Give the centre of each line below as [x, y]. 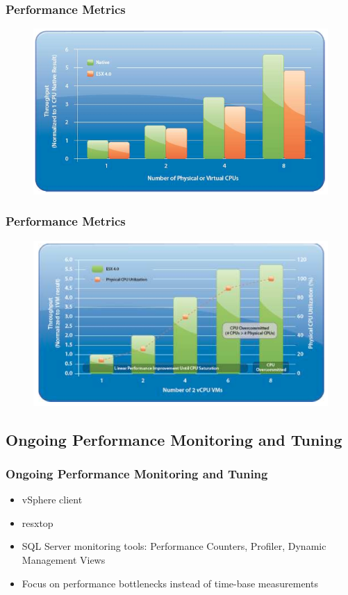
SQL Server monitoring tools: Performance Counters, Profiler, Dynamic [174, 546]
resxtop [38, 522]
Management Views [64, 560]
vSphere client [52, 500]
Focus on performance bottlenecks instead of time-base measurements [170, 583]
